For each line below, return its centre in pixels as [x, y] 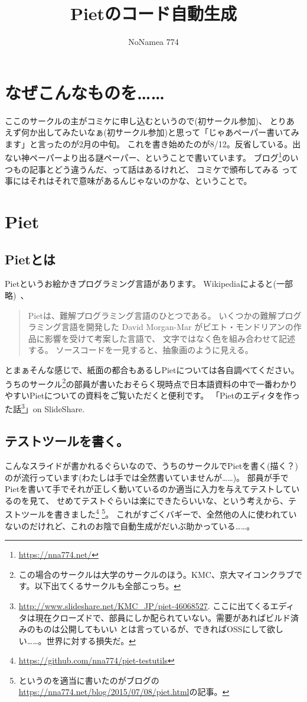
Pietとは [30, 259]
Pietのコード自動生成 [153, 13]
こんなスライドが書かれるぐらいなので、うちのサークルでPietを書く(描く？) [151, 465]
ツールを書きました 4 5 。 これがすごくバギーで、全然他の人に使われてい [159, 513]
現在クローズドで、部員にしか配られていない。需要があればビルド [163, 617]
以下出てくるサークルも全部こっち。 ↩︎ [108, 586]
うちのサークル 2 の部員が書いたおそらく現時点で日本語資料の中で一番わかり [151, 383]
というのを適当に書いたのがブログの [89, 680]
